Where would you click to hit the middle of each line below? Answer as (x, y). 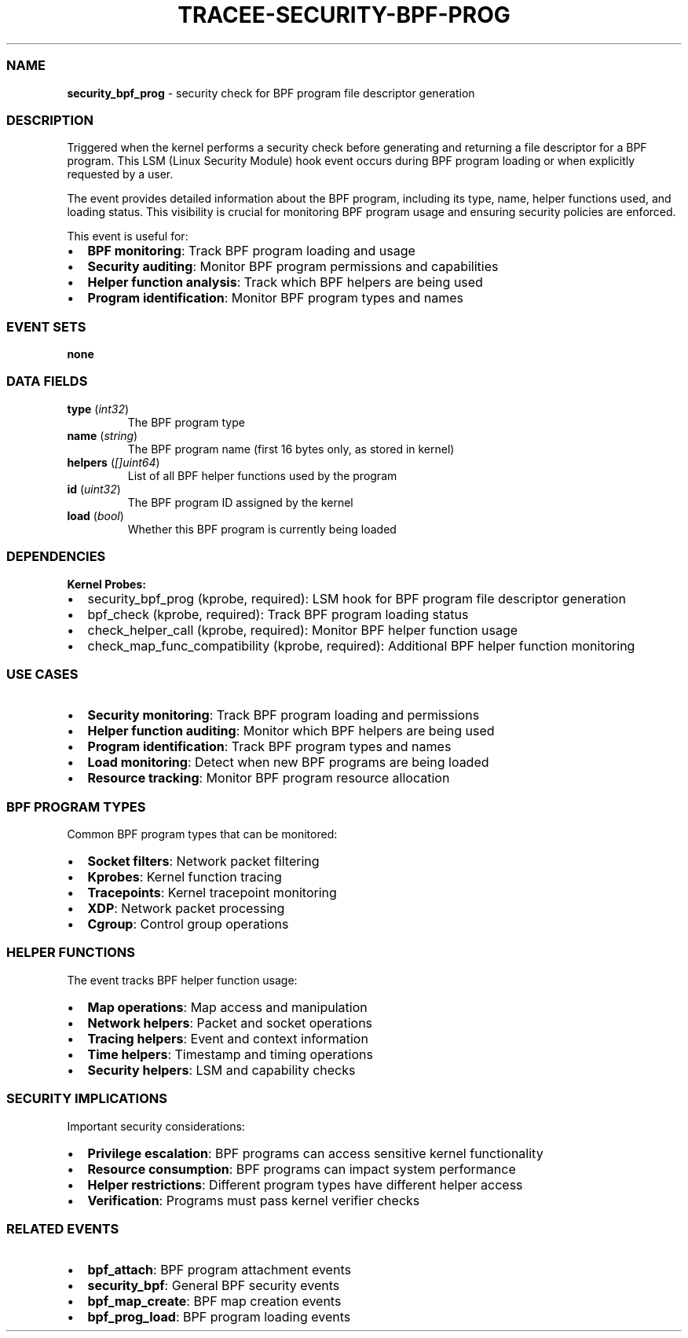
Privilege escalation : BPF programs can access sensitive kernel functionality (315, 1153)
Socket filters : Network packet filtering (203, 861)
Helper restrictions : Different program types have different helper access (305, 1184)
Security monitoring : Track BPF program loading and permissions (284, 715)
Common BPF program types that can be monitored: (202, 834)
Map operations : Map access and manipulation (227, 1007)
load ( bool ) (95, 515)
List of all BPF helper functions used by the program (262, 475)
